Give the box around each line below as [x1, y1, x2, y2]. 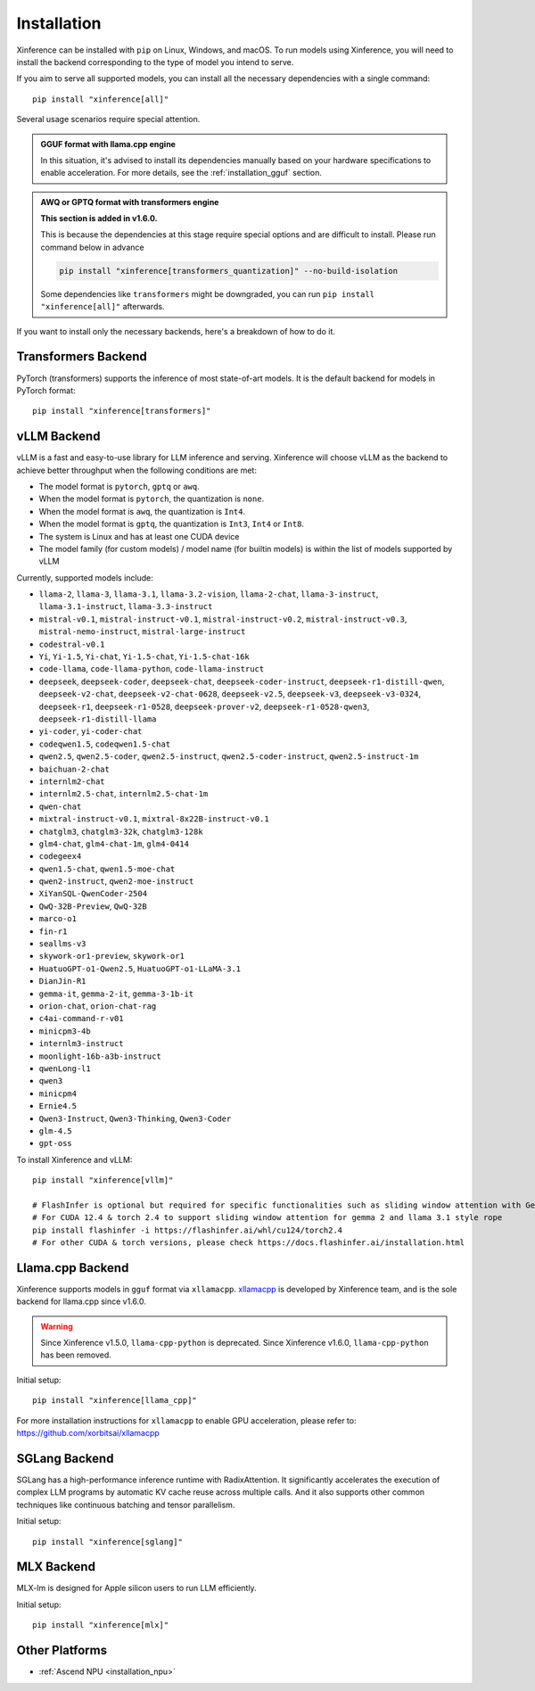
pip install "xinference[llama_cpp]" [32, 1396, 198, 1406]
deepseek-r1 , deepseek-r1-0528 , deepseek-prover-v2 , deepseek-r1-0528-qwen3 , [38, 701, 370, 712]
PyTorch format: [16, 384, 76, 396]
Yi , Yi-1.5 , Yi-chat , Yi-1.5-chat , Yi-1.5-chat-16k [38, 651, 250, 662]
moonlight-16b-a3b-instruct [38, 1051, 162, 1061]
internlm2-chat [38, 776, 106, 787]
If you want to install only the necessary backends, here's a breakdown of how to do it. [16, 326, 336, 336]
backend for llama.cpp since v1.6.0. [16, 1296, 146, 1307]
